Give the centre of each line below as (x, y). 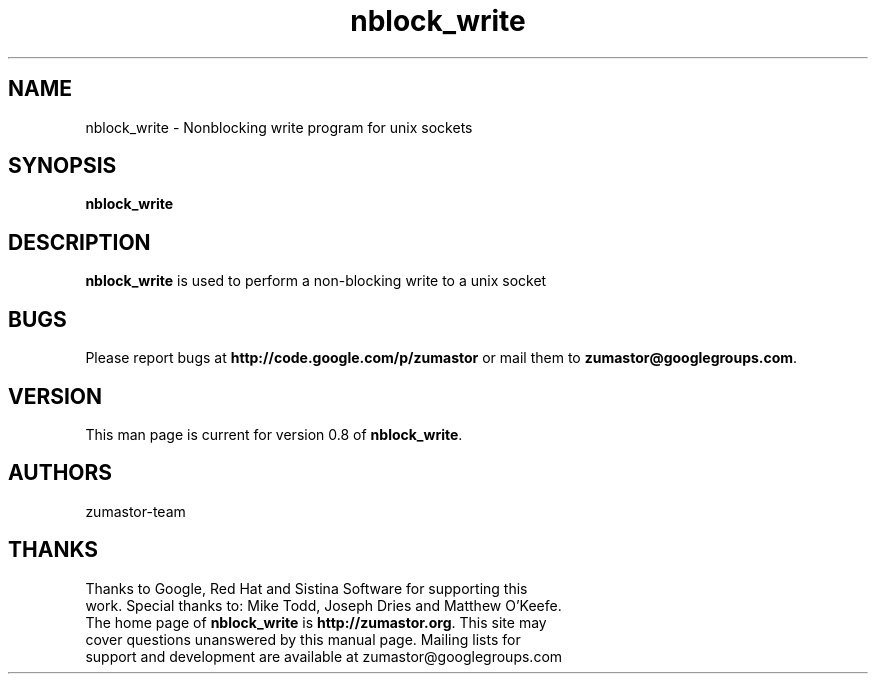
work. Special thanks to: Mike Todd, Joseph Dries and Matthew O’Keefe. (323, 605)
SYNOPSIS (62, 166)
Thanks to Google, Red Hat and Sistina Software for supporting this (306, 588)
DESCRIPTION (79, 242)
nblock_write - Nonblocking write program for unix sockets (279, 127)
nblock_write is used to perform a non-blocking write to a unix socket (316, 281)
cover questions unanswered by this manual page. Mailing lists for (303, 639)
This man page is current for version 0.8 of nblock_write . (274, 434)
